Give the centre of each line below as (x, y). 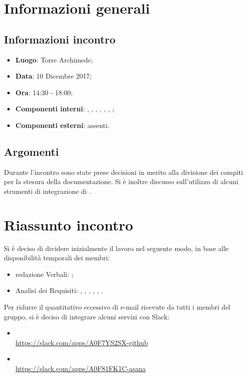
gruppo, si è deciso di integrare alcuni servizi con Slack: (87, 316)
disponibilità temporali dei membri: (57, 258)
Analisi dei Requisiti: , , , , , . (59, 290)
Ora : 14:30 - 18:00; (44, 92)
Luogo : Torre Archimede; (54, 59)
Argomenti (31, 151)
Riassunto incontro (69, 224)
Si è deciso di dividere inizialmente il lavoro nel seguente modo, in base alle (116, 248)
